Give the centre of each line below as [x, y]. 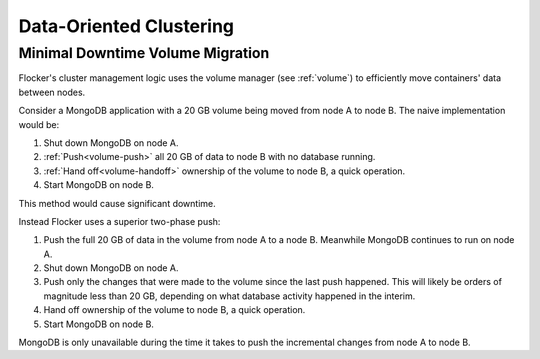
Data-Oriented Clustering [126, 26]
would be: [39, 124]
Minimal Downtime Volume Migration [144, 53]
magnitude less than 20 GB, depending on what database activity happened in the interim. [229, 296]
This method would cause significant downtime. [117, 203]
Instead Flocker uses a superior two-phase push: [119, 221]
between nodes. [52, 92]
